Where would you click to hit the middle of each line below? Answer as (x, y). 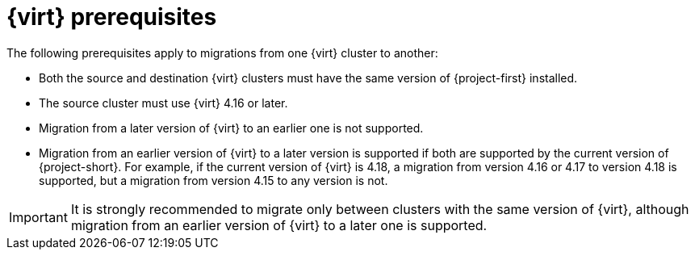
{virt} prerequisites (112, 17)
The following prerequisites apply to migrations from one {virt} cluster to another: (222, 52)
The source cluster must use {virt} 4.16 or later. (163, 103)
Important (38, 217)
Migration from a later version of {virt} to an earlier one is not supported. (231, 128)
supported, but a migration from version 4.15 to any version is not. (214, 180)
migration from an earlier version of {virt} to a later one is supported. (279, 225)
